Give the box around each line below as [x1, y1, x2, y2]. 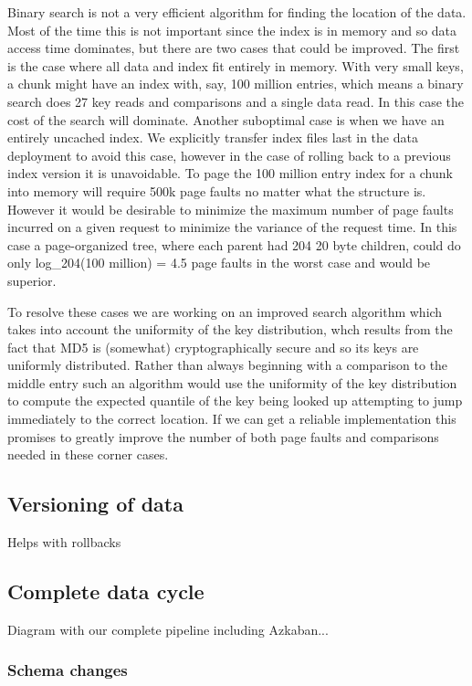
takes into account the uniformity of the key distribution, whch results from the [7, 320, 453, 339]
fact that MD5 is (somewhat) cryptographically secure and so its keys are [7, 337, 419, 356]
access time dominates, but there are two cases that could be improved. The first [7, 38, 460, 58]
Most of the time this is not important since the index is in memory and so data [7, 20, 457, 39]
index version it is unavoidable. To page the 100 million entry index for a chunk [7, 164, 453, 183]
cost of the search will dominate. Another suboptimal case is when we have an [7, 110, 445, 129]
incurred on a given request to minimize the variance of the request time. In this [7, 217, 457, 237]
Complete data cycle [7, 577, 205, 606]
